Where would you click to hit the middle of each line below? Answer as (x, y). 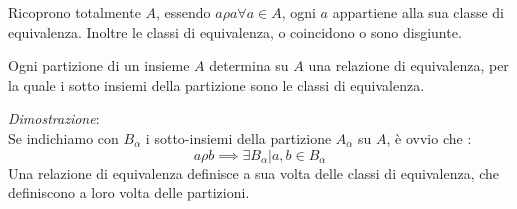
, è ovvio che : (429, 137)
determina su (249, 65)
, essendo (183, 12)
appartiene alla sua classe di (418, 12)
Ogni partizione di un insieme (99, 65)
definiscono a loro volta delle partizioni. (129, 192)
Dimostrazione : (54, 118)
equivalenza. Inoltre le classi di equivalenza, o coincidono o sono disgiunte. (235, 31)
